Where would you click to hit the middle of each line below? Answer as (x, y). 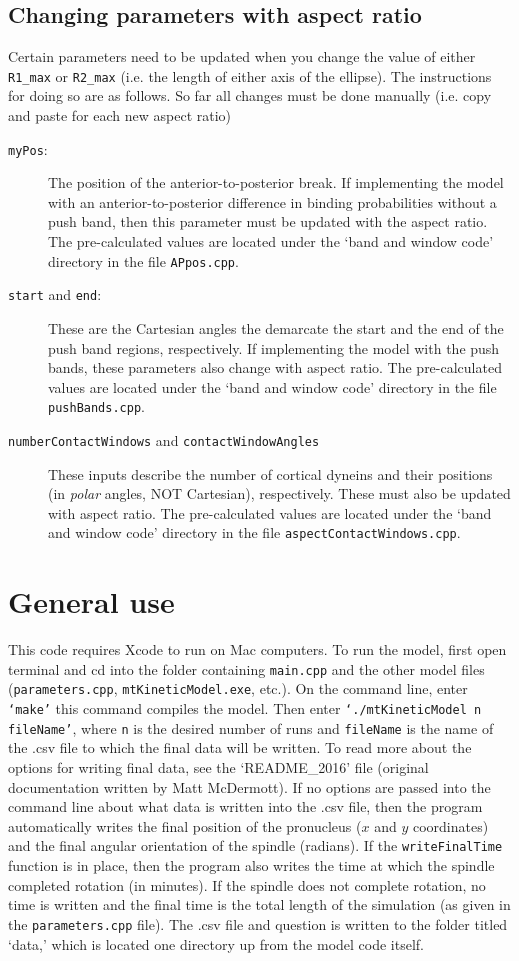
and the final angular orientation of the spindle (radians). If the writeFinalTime (255, 845)
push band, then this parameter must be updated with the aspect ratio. (268, 221)
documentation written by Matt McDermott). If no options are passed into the (249, 786)
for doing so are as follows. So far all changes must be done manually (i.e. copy (250, 95)
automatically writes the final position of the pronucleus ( (185, 825)
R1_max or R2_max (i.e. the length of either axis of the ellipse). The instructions (250, 75)
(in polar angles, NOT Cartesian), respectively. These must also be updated (279, 493)
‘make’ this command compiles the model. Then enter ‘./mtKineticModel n (245, 708)
